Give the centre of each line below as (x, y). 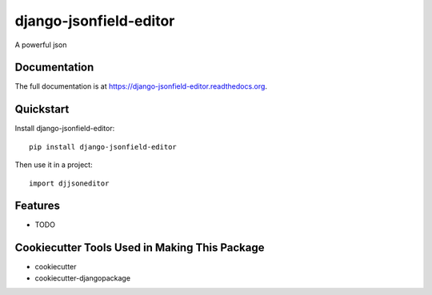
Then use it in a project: (54, 165)
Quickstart (42, 109)
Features (37, 206)
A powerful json (41, 45)
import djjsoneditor (69, 183)
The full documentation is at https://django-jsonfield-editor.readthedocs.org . (141, 86)
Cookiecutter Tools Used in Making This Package (140, 248)
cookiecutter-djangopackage (83, 278)
